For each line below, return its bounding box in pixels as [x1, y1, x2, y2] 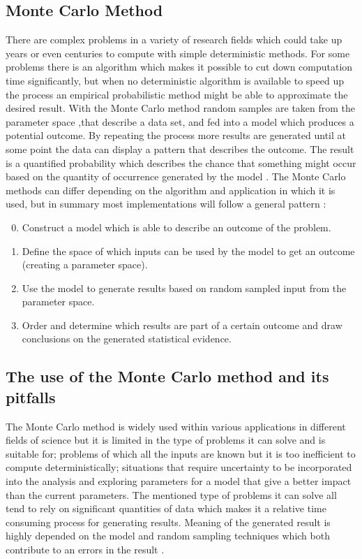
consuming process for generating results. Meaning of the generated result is [6, 514, 331, 529]
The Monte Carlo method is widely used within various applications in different [6, 419, 346, 433]
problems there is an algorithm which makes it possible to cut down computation [6, 59, 353, 74]
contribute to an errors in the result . [6, 542, 165, 557]
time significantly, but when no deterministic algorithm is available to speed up [6, 73, 344, 87]
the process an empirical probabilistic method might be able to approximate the [6, 87, 348, 101]
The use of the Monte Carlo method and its [6, 365, 329, 387]
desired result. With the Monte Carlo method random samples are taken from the [6, 101, 356, 115]
